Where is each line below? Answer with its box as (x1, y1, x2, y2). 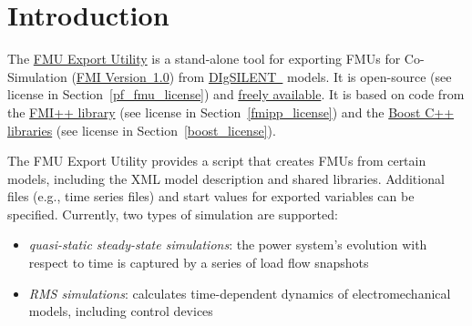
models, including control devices (28, 301, 213, 321)
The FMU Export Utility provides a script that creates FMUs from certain (7, 151, 426, 170)
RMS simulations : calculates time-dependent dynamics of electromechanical (28, 283, 451, 302)
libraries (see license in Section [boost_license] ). (7, 120, 276, 139)
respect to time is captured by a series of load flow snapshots (28, 253, 369, 272)
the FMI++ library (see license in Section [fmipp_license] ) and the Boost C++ (7, 102, 455, 121)
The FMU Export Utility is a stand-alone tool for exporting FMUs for (7, 49, 401, 68)
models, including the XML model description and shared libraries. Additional (7, 168, 445, 188)
